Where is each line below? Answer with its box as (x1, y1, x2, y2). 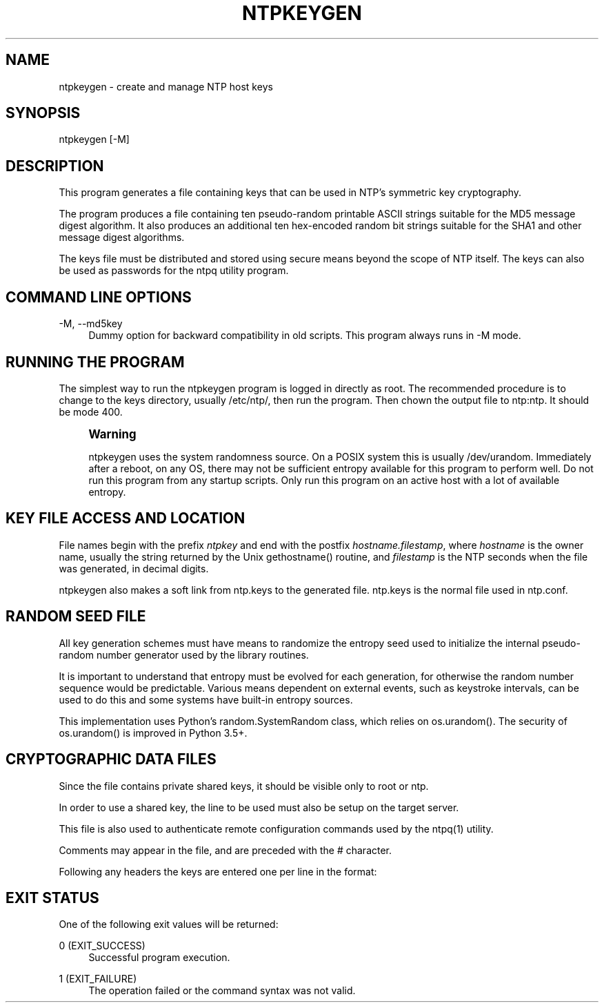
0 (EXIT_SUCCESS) (59, 940, 145, 952)
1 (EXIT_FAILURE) (59, 973, 137, 985)
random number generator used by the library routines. (59, 648, 309, 661)
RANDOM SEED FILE (6, 608, 146, 626)
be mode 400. (59, 405, 123, 418)
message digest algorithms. (59, 231, 185, 244)
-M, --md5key (59, 318, 123, 330)
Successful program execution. (88, 951, 230, 964)
